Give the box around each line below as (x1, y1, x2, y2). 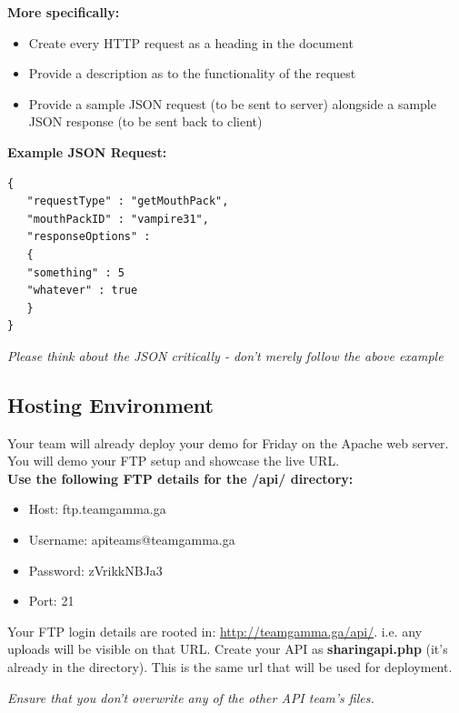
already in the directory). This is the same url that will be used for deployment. (7, 658, 453, 677)
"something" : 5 (26, 266, 125, 279)
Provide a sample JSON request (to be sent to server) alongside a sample (28, 94, 436, 113)
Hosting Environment (7, 390, 214, 418)
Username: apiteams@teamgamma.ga (28, 530, 235, 549)
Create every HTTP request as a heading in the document (28, 33, 354, 52)
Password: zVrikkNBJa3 (28, 560, 163, 579)
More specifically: (7, 3, 120, 21)
